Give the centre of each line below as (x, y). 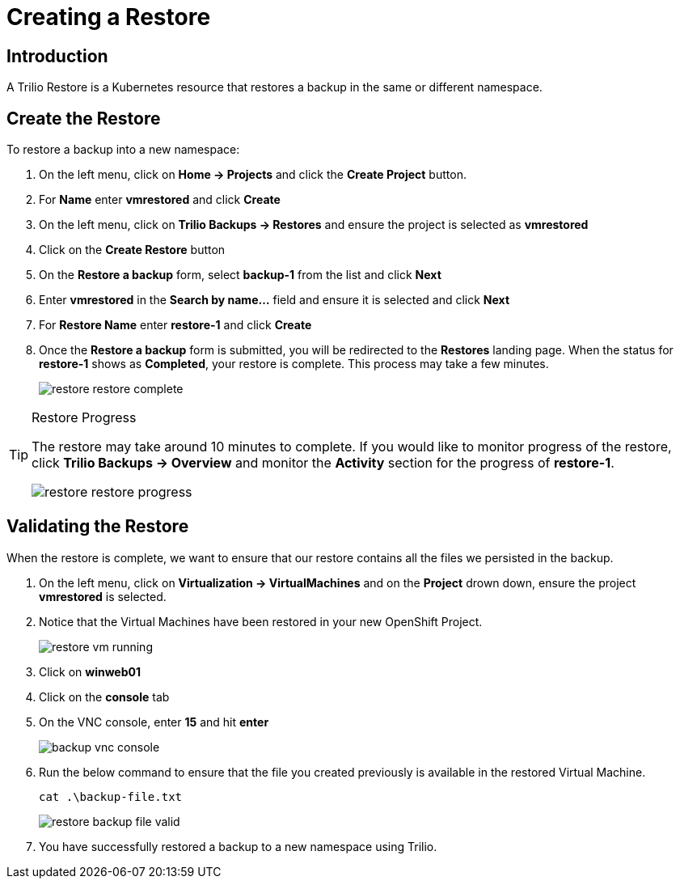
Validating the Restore (98, 527)
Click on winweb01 (90, 671)
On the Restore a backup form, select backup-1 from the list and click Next (240, 275)
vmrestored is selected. (103, 596)
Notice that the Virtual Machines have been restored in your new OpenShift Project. (261, 621)
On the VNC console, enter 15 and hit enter (154, 722)
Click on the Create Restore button (132, 250)
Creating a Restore (109, 17)
